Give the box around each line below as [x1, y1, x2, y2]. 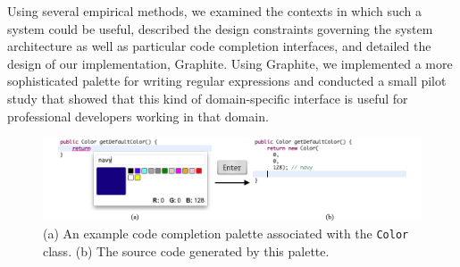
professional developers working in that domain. [7, 106, 269, 125]
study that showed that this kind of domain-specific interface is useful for [7, 88, 408, 107]
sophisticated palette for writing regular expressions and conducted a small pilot [7, 71, 447, 90]
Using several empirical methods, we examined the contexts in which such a [7, 2, 422, 20]
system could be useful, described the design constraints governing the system [7, 19, 433, 38]
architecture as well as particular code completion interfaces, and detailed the [7, 37, 431, 55]
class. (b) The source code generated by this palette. [43, 241, 330, 260]
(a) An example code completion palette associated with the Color [43, 224, 409, 243]
